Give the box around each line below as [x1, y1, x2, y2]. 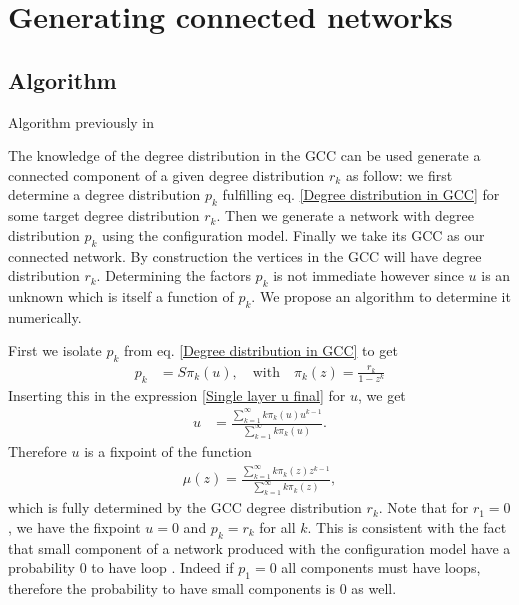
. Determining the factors [96, 265, 251, 286]
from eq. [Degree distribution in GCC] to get [123, 340, 398, 361]
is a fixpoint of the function [84, 440, 252, 461]
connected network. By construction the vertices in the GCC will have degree [8, 245, 482, 266]
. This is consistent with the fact [307, 516, 507, 537]
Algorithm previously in [8, 111, 155, 132]
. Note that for [378, 497, 469, 518]
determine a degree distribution [8, 184, 201, 205]
